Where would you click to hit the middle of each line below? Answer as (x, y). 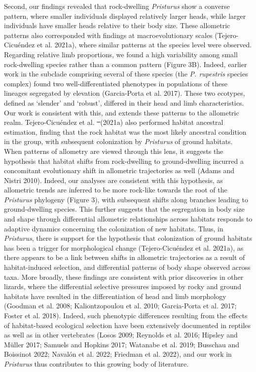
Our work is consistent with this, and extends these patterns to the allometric (122, 112)
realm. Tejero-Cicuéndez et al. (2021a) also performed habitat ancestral (114, 122)
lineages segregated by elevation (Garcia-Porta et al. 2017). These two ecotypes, (125, 93)
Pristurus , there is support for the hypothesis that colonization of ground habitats (128, 238)
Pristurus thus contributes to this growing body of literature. (96, 363)
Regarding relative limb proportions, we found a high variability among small (121, 54)
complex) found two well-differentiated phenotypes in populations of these (116, 83)
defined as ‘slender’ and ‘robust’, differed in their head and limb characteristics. (124, 102)
